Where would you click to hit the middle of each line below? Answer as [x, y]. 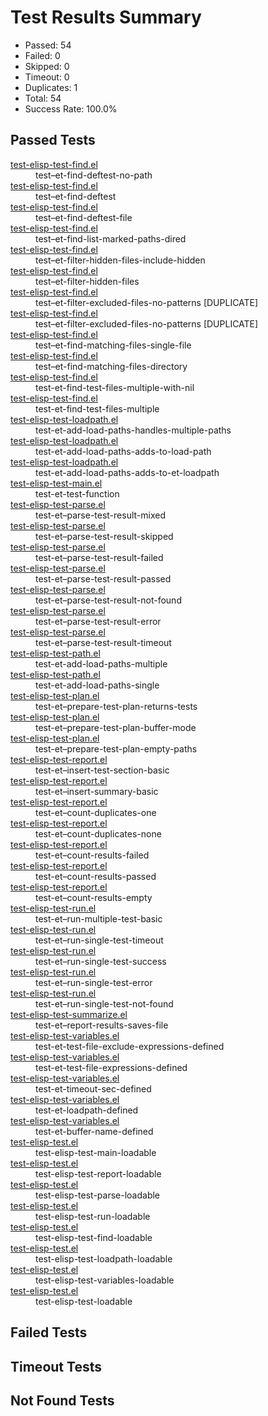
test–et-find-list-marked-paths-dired [111, 238]
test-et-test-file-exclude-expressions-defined [130, 1046]
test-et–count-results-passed [96, 876]
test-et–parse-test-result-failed [99, 557]
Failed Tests [49, 1332]
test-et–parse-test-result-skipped [104, 536]
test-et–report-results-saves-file [102, 1025]
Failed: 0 [42, 55]
